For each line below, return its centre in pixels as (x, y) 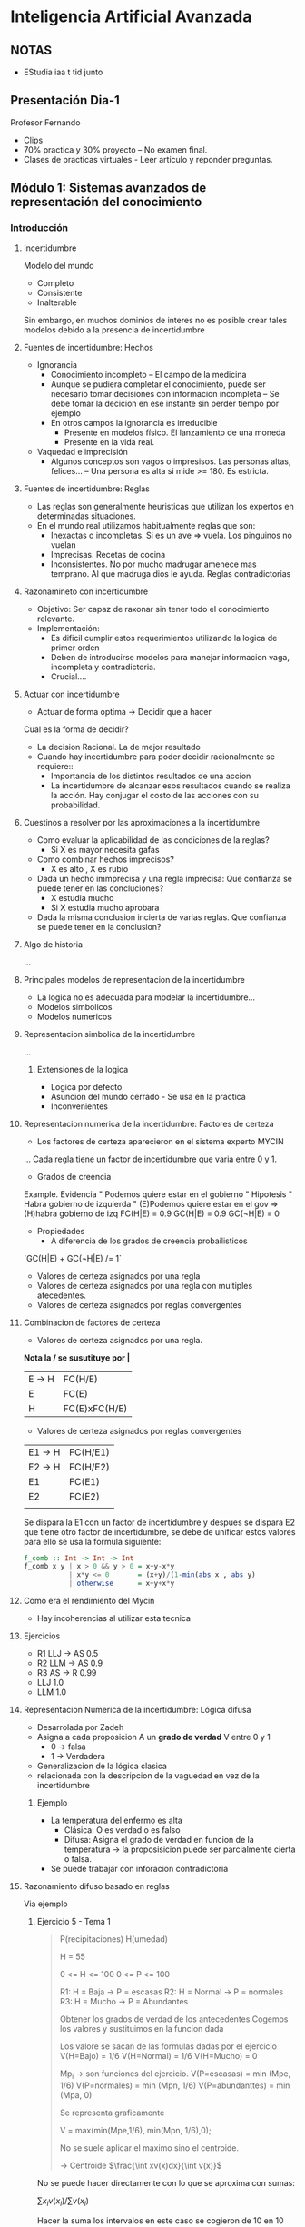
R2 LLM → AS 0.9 (70, 1663)
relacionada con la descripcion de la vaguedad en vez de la (148, 1776)
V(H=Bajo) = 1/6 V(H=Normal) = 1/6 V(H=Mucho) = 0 (158, 2056)
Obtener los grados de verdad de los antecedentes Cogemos (174, 2019)
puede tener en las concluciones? (100, 888)
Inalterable (57, 302)
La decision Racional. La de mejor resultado (118, 747)
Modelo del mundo (59, 265)
